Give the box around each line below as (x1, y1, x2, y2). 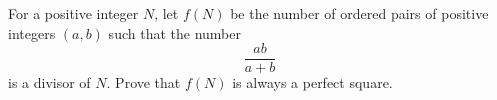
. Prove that (106, 72, 181, 93)
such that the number (108, 22, 241, 43)
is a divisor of (8, 72, 91, 93)
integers (8, 22, 56, 43)
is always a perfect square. (232, 72, 393, 93)
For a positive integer (8, 3, 139, 23)
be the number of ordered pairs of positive (230, 3, 489, 23)
